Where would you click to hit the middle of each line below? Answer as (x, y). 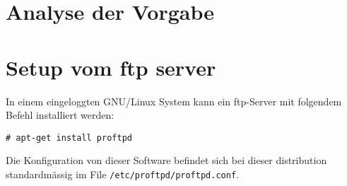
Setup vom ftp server (111, 67)
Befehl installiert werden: (60, 115)
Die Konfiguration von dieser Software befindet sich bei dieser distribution (166, 160)
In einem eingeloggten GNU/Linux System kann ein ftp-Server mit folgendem (174, 101)
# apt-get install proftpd (69, 138)
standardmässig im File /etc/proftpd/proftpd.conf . (122, 174)
